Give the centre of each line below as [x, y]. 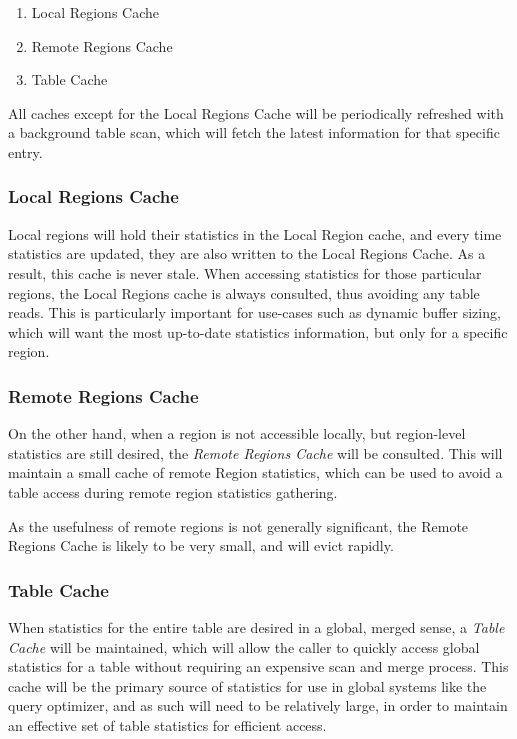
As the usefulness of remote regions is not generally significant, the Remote [238, 525]
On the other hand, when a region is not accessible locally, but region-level [237, 433]
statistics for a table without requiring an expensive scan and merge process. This [258, 666]
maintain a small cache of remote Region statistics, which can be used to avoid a [255, 472]
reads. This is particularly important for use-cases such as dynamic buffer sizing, [254, 312]
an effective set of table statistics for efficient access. [167, 724]
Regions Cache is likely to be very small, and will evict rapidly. [201, 545]
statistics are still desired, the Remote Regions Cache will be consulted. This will [255, 452]
